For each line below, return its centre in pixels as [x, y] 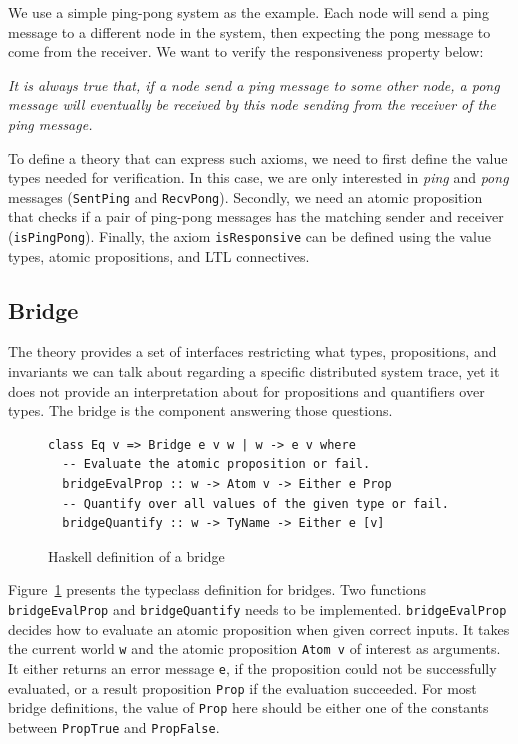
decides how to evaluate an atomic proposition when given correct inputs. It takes [259, 628]
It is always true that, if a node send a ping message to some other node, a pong [254, 84]
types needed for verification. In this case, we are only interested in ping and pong [258, 177]
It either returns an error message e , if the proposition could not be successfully [252, 667]
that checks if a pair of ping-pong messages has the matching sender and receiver [256, 216]
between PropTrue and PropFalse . [114, 726]
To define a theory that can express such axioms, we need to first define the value [258, 157]
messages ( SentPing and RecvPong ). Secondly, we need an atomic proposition [245, 196]
